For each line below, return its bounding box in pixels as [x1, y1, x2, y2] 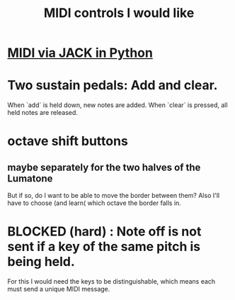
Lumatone [7, 172, 53, 184]
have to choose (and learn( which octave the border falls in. [7, 199, 182, 207]
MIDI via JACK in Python [7, 45, 154, 61]
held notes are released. [7, 109, 78, 117]
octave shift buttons [7, 133, 129, 150]
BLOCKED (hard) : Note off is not [7, 223, 202, 240]
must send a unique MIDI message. [7, 285, 110, 294]
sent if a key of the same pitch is [7, 239, 201, 255]
